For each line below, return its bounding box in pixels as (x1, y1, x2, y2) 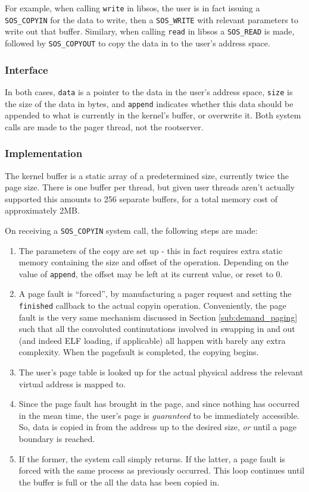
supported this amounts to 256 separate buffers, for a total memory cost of (5, 192, 277, 205)
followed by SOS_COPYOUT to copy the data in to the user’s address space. (5, 36, 270, 49)
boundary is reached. (18, 433, 95, 445)
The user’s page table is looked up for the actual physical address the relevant (18, 366, 304, 378)
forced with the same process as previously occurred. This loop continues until (18, 464, 305, 477)
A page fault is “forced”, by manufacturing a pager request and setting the (18, 287, 292, 300)
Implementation (5, 146, 83, 161)
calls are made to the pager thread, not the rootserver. (5, 120, 204, 133)
